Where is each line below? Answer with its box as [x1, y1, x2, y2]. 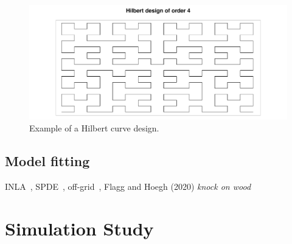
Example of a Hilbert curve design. [29, 121, 159, 134]
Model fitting [5, 151, 90, 170]
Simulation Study [5, 215, 154, 240]
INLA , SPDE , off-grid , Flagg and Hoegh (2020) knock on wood [5, 180, 251, 192]
